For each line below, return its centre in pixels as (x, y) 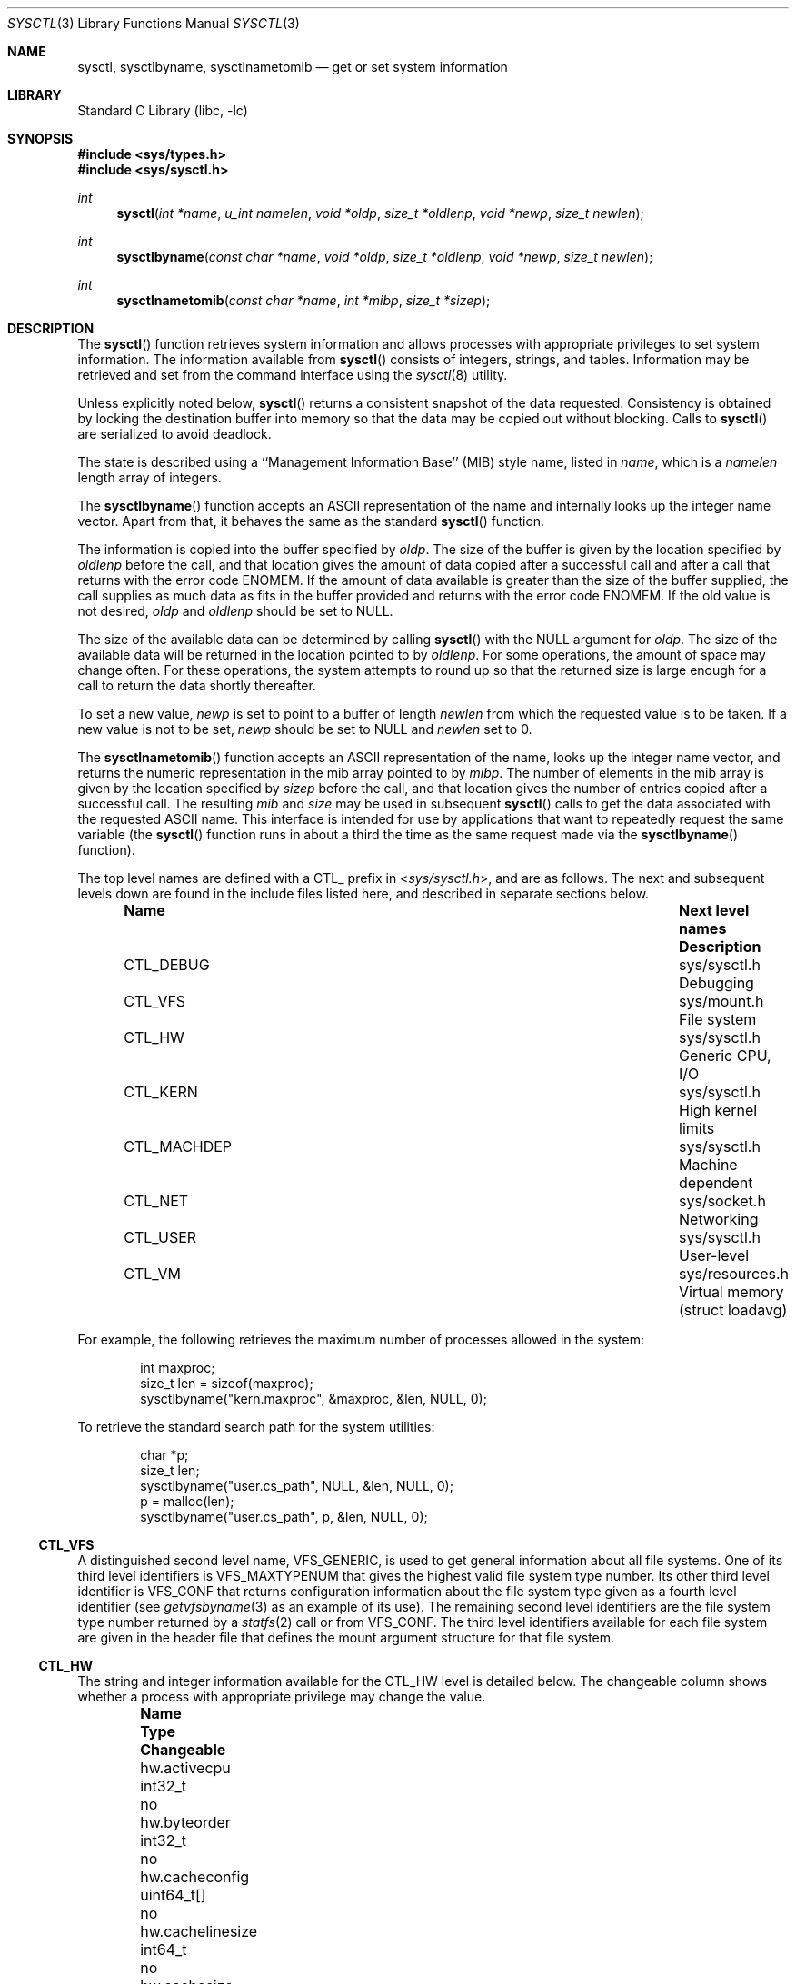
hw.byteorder (185, 1822)
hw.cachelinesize (199, 1931)
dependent (716, 1183)
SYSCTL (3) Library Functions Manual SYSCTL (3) (154, 23)
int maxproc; (178, 1368)
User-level (714, 1255)
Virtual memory (731, 1292)
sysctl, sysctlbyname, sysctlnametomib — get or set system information (293, 67)
